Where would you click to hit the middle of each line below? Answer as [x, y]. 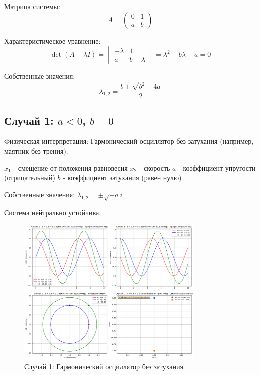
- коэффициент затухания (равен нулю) [122, 177]
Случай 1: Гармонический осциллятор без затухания [104, 366]
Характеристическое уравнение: [52, 40]
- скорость [155, 167]
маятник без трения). [36, 150]
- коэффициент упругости [217, 167]
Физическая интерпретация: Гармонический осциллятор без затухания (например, [129, 141]
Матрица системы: [32, 6]
